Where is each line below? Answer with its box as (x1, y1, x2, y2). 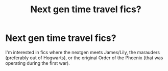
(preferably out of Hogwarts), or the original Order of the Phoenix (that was (5, 55, 163, 61)
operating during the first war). (5, 60, 70, 66)
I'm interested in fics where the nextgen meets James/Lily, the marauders (5, 49, 160, 55)
